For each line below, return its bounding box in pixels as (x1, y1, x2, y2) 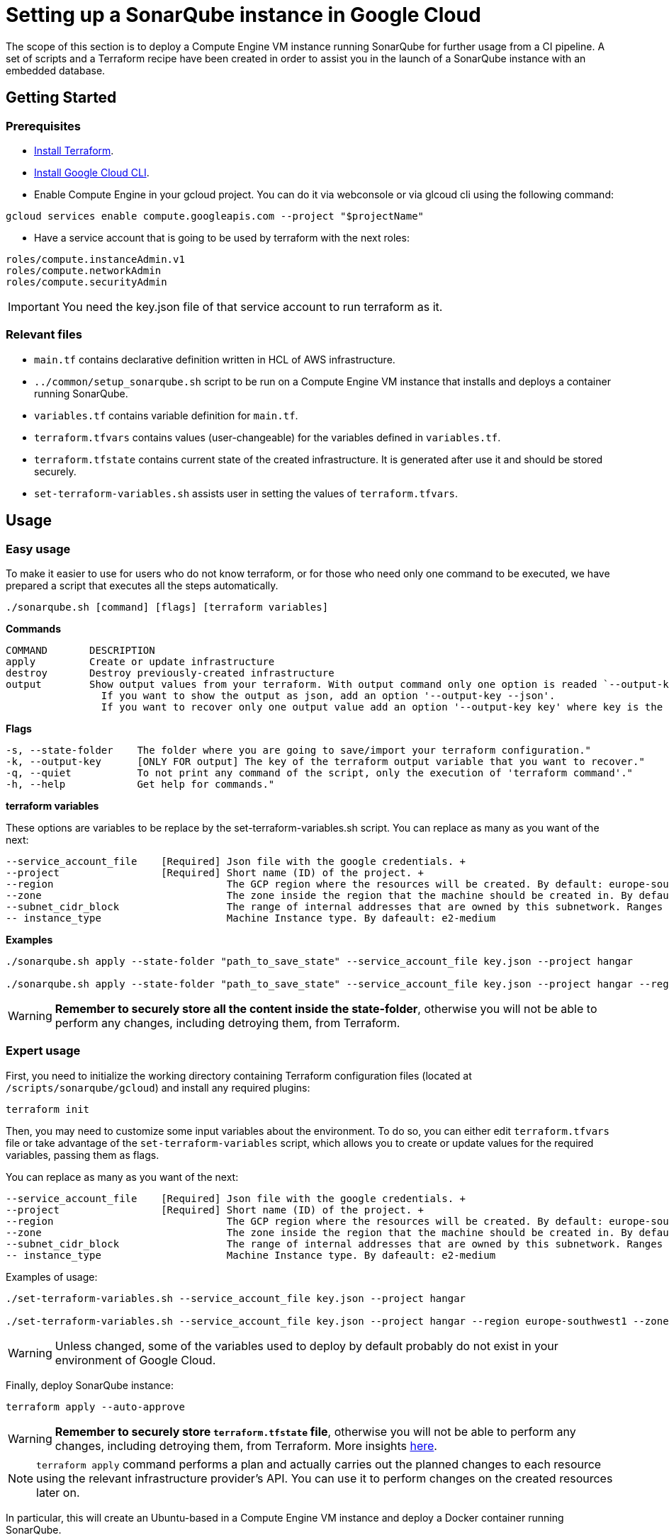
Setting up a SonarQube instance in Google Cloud (6, 3, 481, 27)
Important (8, 299, 60, 314)
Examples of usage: (6, 1270, 98, 1283)
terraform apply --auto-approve (6, 1400, 185, 1412)
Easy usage (6, 541, 71, 556)
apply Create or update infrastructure (6, 655, 275, 667)
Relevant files (6, 327, 82, 342)
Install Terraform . (34, 144, 114, 157)
